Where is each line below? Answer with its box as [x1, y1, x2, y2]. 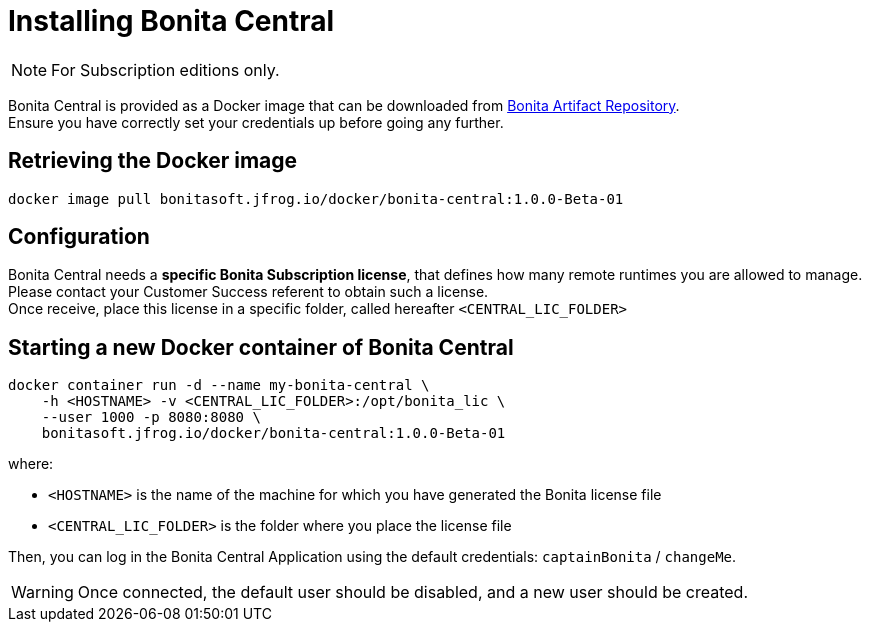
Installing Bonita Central [8, 4, 335, 38]
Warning [11, 582, 74, 603]
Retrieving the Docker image [8, 148, 298, 174]
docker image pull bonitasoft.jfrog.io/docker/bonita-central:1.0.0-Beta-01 [8, 190, 624, 207]
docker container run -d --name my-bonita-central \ [8, 377, 430, 394]
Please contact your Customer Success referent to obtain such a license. [8, 283, 489, 301]
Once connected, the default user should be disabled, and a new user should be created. [77, 582, 749, 603]
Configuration [8, 224, 150, 250]
